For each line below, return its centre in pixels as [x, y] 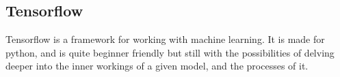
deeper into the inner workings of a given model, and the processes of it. [157, 66]
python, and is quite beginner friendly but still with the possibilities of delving [170, 52]
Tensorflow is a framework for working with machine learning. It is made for [165, 39]
